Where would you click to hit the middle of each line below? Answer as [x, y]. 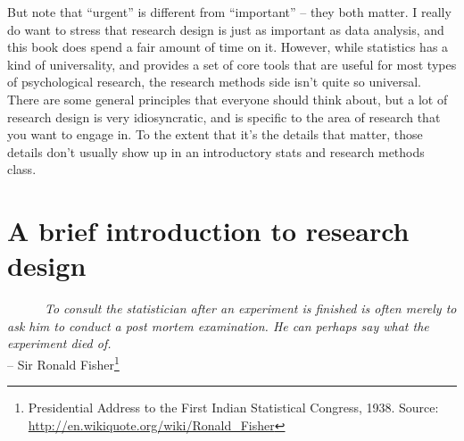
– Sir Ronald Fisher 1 [63, 363]
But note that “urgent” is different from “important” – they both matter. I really [229, 12]
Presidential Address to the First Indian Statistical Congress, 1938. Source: [233, 408]
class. [22, 169]
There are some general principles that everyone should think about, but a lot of [228, 99]
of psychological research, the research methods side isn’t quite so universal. [214, 82]
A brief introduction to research [208, 231]
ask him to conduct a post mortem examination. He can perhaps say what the [218, 325]
